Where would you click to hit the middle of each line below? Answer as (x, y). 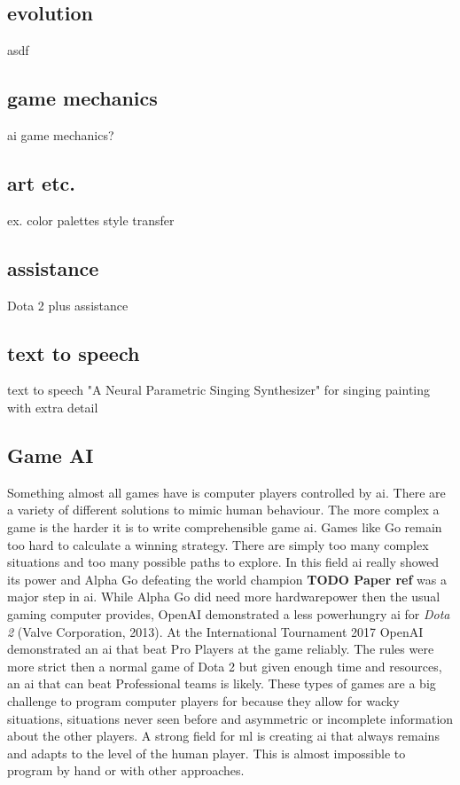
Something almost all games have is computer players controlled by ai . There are (226, 492)
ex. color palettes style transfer (91, 220)
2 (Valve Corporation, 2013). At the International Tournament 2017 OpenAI (215, 631)
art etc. (42, 182)
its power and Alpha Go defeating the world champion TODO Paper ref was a (227, 579)
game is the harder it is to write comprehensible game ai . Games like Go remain (225, 526)
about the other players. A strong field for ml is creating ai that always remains (223, 736)
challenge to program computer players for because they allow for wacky (203, 700)
